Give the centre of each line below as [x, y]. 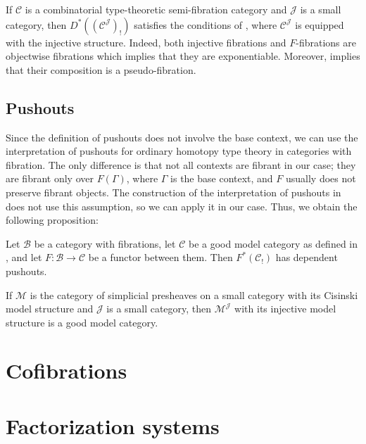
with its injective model [285, 309]
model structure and [50, 309]
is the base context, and [222, 178]
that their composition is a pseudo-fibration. [101, 69]
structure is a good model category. [82, 322]
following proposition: [52, 220]
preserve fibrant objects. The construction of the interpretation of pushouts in [173, 192]
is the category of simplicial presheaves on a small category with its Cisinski [194, 294]
